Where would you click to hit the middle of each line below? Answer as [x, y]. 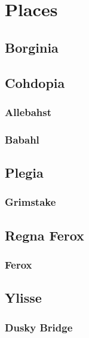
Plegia [24, 173]
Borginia [32, 47]
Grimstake [30, 202]
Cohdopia [35, 82]
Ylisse [23, 298]
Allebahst [28, 112]
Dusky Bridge [39, 327]
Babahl [22, 139]
